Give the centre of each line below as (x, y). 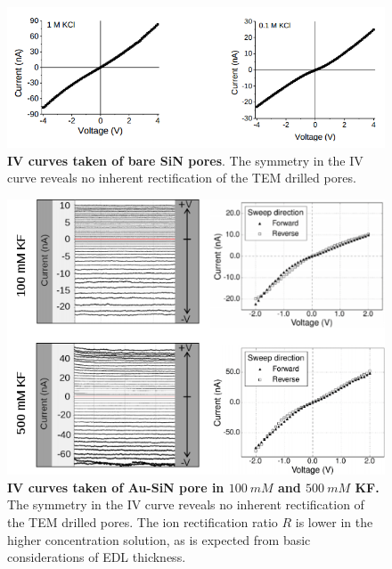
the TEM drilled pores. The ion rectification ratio (143, 521)
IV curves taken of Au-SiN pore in (116, 487)
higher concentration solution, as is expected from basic (159, 539)
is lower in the (334, 521)
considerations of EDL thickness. (97, 557)
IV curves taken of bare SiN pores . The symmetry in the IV (185, 160)
